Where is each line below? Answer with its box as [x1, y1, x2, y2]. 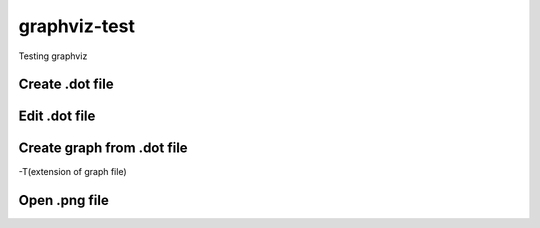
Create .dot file [18, 76, 114, 93]
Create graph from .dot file [18, 140, 189, 157]
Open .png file [18, 192, 109, 209]
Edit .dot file [18, 108, 96, 125]
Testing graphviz [18, 50, 88, 62]
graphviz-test [18, 15, 135, 37]
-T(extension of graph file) [18, 166, 127, 178]
